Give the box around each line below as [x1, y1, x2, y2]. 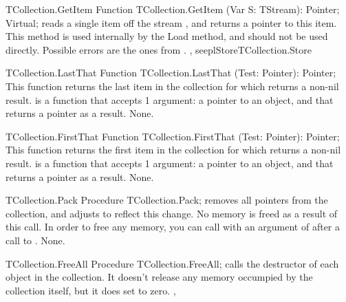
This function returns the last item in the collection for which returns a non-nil [6, 78, 339, 93]
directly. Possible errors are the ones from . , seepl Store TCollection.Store [6, 42, 312, 56]
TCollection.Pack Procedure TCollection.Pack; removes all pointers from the [6, 193, 328, 207]
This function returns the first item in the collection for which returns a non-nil [6, 142, 341, 157]
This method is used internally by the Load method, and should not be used [6, 29, 328, 43]
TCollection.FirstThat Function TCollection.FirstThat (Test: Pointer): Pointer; [6, 129, 340, 143]
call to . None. [6, 233, 65, 247]
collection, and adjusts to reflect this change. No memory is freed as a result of [6, 206, 338, 220]
